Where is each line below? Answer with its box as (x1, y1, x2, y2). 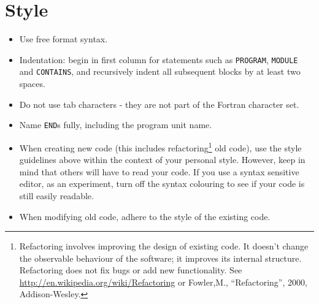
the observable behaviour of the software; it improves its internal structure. (19, 251, 302, 264)
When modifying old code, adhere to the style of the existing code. (19, 210, 271, 222)
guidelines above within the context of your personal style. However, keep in (19, 153, 306, 166)
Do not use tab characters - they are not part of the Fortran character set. (19, 97, 299, 110)
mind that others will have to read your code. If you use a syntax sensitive (19, 165, 299, 178)
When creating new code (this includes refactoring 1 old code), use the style (19, 139, 302, 154)
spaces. (19, 77, 45, 90)
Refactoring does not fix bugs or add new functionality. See (19, 264, 242, 276)
